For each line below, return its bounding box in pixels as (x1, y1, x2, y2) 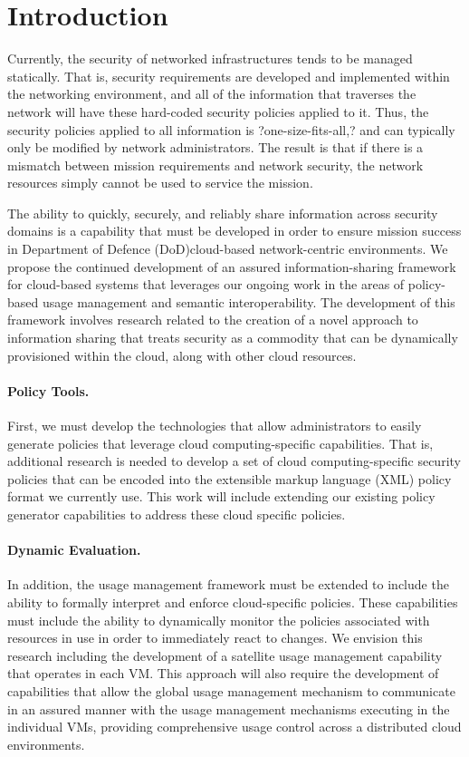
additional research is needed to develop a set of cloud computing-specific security (7, 451, 461, 471)
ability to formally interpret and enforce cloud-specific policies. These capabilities (7, 592, 458, 611)
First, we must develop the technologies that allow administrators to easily (7, 416, 422, 435)
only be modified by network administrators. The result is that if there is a (7, 138, 424, 157)
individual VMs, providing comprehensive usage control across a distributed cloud (7, 717, 462, 736)
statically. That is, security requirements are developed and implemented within (7, 66, 450, 85)
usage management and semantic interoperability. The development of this (42, 292, 455, 311)
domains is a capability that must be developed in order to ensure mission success (7, 221, 462, 240)
